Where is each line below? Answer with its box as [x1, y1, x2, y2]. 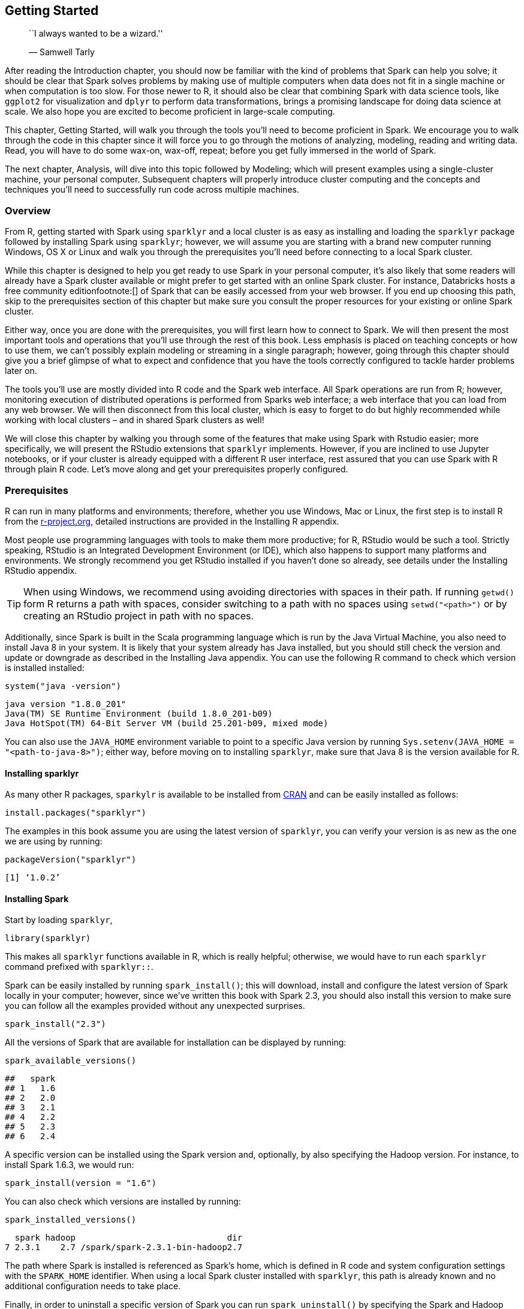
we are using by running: [5, 836, 103, 847]
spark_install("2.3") [5, 1019, 106, 1029]
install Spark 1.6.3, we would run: [5, 1160, 134, 1170]
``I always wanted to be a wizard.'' [29, 28, 163, 39]
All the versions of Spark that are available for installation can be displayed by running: [5, 1037, 347, 1048]
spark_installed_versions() [5, 1215, 137, 1225]
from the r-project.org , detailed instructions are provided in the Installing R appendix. [5, 516, 339, 526]
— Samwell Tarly [29, 47, 95, 58]
